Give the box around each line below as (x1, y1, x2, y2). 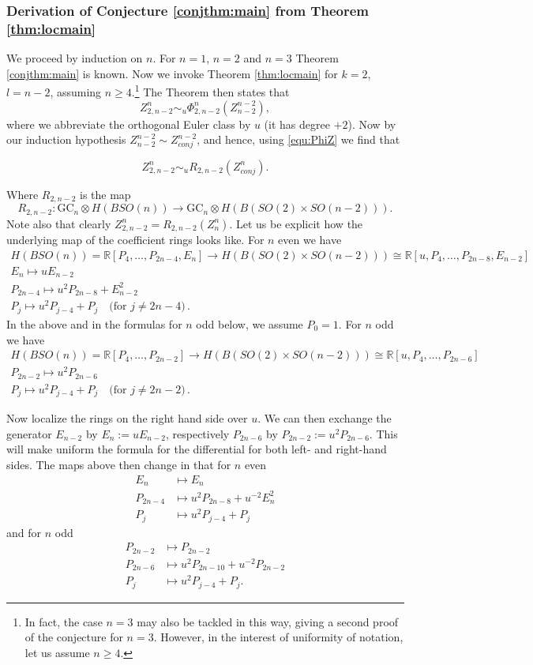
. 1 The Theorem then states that (131, 81, 290, 100)
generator (6, 425, 52, 441)
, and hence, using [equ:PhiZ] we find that (197, 131, 400, 148)
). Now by (347, 115, 396, 132)
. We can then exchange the (257, 410, 392, 426)
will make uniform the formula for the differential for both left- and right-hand (6, 441, 387, 457)
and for (6, 524, 42, 540)
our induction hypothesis (6, 131, 126, 148)
